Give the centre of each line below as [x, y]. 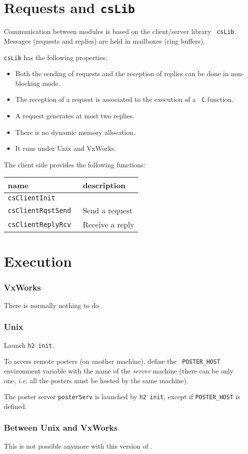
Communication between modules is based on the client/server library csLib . [120, 31]
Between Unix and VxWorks [61, 428]
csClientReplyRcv [39, 224]
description [104, 185]
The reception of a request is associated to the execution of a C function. [124, 99]
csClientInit [32, 198]
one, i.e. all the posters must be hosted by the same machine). [96, 380]
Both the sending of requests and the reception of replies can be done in [122, 73]
